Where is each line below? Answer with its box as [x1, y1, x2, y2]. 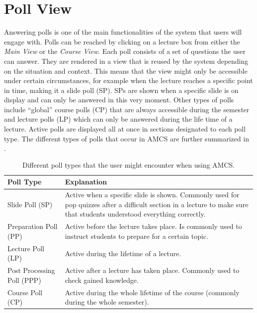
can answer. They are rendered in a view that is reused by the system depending [4, 55, 249, 66]
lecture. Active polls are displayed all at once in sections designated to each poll [4, 124, 246, 134]
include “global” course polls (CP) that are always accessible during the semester [4, 104, 250, 114]
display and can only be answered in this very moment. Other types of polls [4, 94, 234, 105]
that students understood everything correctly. [65, 209, 206, 219]
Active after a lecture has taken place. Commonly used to [65, 265, 240, 275]
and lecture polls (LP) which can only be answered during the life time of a [4, 114, 233, 124]
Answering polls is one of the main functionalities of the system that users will [4, 27, 242, 37]
